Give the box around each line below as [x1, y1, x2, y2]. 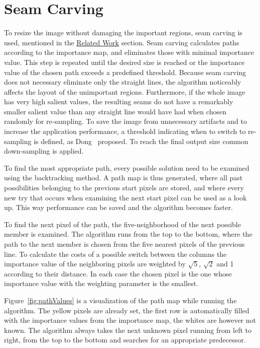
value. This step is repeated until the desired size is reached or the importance [4, 56, 245, 67]
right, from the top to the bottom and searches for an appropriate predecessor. [4, 334, 246, 345]
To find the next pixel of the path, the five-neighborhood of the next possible [4, 219, 241, 229]
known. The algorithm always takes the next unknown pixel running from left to [4, 324, 252, 335]
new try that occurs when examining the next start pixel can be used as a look [4, 192, 247, 202]
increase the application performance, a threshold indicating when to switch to [4, 126, 246, 136]
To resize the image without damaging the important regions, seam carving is [4, 27, 242, 38]
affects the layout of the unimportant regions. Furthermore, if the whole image [4, 86, 245, 97]
